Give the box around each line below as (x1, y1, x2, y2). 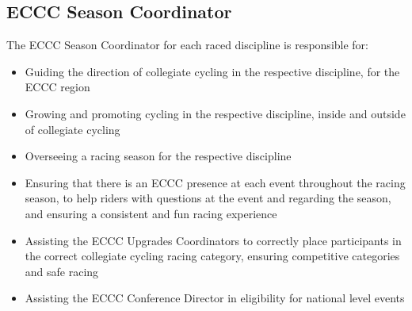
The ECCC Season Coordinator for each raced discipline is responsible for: (6, 36, 368, 53)
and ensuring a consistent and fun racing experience (25, 205, 277, 221)
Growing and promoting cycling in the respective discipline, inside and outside (25, 105, 406, 121)
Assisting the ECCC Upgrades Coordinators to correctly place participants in (25, 232, 402, 248)
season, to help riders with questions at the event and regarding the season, (25, 190, 391, 206)
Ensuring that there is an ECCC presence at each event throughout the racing (25, 174, 406, 190)
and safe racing (25, 263, 99, 279)
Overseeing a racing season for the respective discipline (25, 148, 292, 164)
